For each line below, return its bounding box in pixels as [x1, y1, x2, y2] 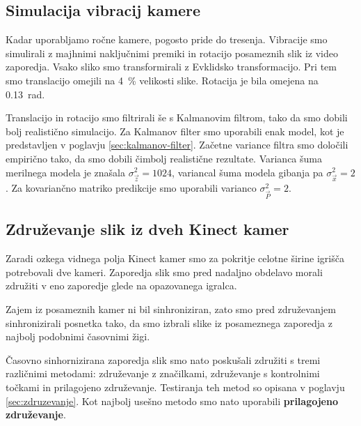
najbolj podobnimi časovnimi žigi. [6, 329, 150, 344]
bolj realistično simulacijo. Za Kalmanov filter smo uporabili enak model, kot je [6, 123, 344, 138]
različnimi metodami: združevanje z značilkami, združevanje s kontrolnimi [6, 366, 320, 381]
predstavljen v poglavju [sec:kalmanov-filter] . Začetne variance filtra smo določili [6, 137, 348, 152]
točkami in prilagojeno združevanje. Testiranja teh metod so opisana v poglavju [6, 379, 345, 394]
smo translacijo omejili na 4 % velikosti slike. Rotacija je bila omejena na [6, 73, 319, 87]
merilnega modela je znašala [6, 165, 125, 179]
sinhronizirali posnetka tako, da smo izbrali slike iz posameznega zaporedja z [6, 315, 332, 330]
